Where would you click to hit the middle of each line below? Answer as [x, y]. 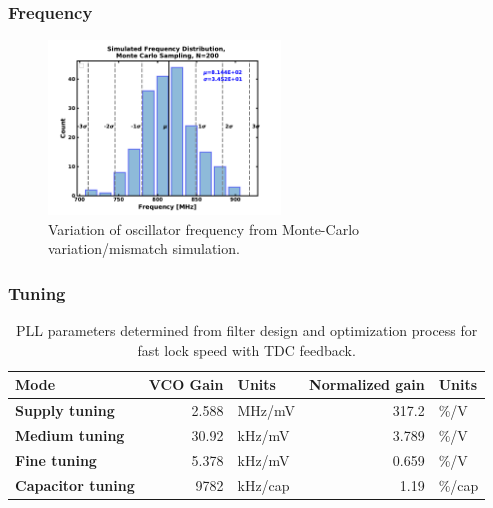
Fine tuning [56, 459]
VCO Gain [186, 384]
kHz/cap [263, 484]
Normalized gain [367, 384]
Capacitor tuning [75, 484]
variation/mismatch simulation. [144, 248]
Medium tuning [70, 434]
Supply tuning [65, 410]
